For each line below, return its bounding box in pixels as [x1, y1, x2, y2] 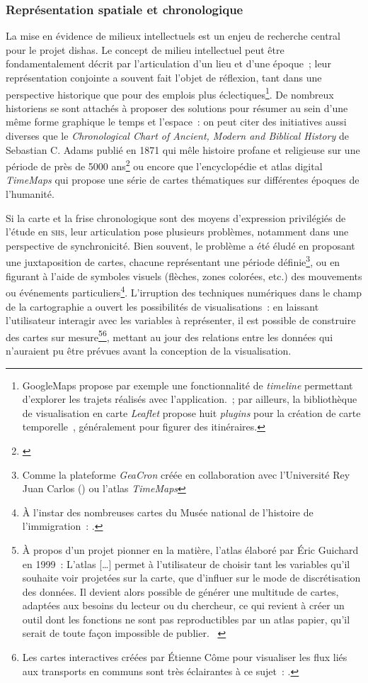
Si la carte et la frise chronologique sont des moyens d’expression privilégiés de [6, 210, 346, 225]
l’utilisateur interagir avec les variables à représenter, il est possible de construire [6, 313, 356, 328]
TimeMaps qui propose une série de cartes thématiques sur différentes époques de [6, 172, 360, 187]
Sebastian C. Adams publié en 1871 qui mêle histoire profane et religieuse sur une [6, 142, 360, 157]
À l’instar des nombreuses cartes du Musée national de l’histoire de [22, 504, 314, 519]
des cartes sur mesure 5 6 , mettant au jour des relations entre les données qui [6, 327, 333, 344]
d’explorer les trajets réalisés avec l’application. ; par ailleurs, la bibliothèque [22, 392, 357, 406]
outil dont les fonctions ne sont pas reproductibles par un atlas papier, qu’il [22, 611, 350, 626]
